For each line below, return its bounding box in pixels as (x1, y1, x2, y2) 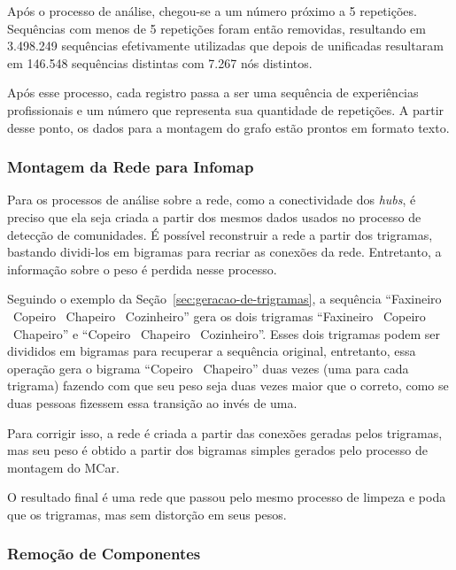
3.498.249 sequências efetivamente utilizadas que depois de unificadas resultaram (7, 36, 444, 55)
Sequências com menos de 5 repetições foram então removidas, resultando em (7, 19, 426, 37)
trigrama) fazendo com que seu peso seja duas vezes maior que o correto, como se (7, 376, 449, 395)
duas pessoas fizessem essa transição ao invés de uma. (7, 393, 298, 412)
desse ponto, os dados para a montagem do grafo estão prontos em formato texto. (7, 118, 450, 136)
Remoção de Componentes (7, 543, 201, 565)
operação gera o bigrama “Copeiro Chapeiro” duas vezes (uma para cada (7, 358, 409, 377)
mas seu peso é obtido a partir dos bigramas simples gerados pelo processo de (7, 441, 428, 459)
